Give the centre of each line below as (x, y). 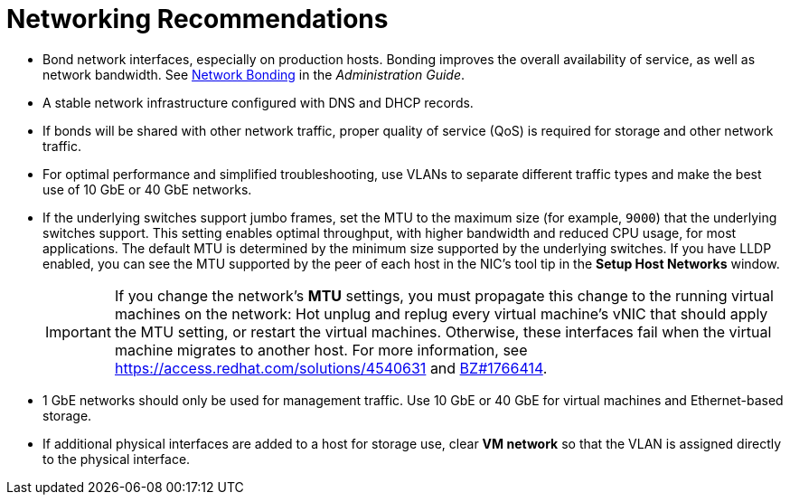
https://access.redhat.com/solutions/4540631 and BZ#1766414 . (331, 368)
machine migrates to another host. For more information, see (321, 350)
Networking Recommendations (197, 19)
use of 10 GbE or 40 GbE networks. (147, 189)
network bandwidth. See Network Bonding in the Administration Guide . (254, 74)
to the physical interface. (117, 459)
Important (78, 332)
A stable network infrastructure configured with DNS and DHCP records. (258, 102)
